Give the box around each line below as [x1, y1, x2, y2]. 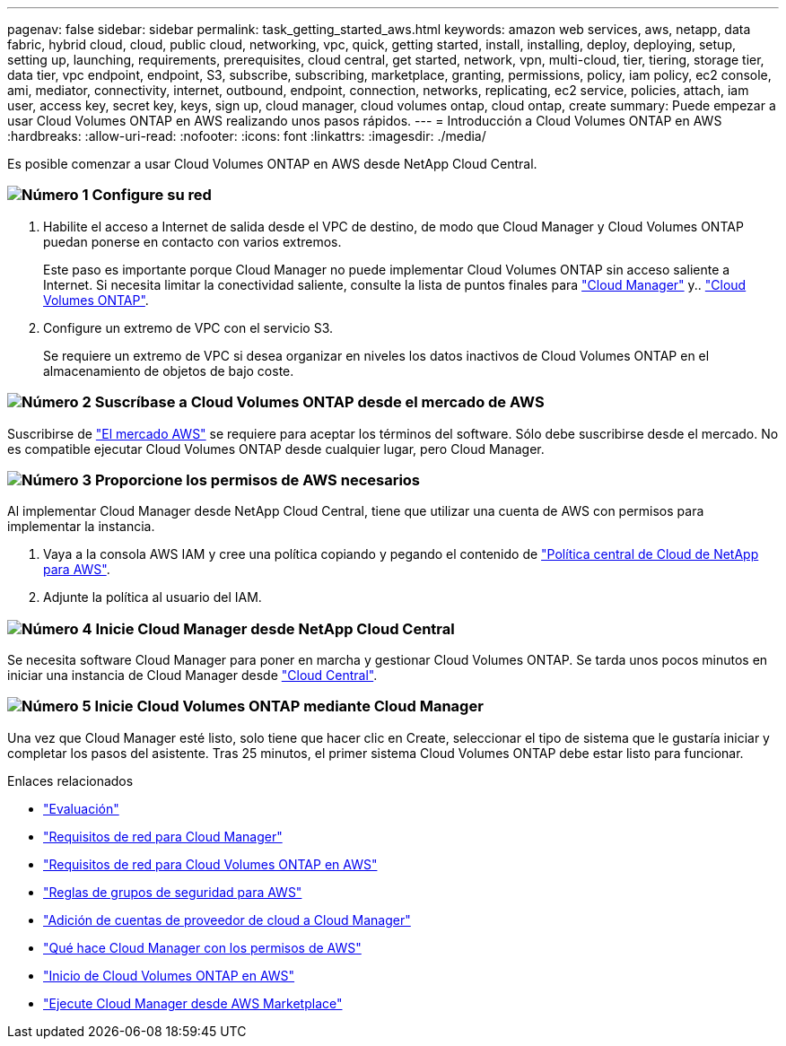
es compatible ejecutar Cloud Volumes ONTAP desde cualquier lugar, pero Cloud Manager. [7, 440, 545, 457]
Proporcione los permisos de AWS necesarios [94, 470, 421, 489]
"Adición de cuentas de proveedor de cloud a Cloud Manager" [43, 911, 411, 928]
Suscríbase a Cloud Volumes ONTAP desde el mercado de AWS [94, 393, 545, 412]
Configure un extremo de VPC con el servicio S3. [43, 319, 333, 336]
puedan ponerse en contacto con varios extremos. [43, 233, 342, 249]
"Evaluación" [43, 800, 119, 816]
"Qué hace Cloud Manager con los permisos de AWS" [43, 939, 362, 955]
